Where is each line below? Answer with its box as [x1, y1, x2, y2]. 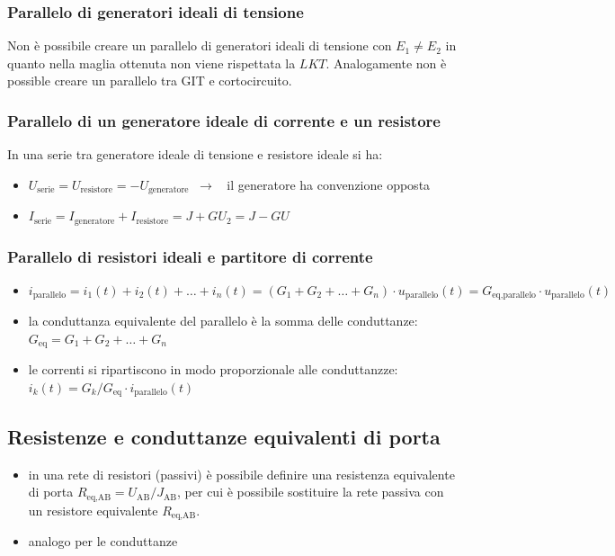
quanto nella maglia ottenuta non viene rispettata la [7, 53, 296, 72]
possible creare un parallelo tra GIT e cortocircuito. [7, 71, 292, 90]
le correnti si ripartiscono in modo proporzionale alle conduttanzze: [28, 360, 398, 379]
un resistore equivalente [28, 500, 158, 519]
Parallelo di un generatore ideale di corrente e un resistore [7, 109, 441, 131]
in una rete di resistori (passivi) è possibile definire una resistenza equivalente [28, 464, 455, 483]
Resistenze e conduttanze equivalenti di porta [7, 422, 441, 450]
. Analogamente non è [325, 53, 447, 72]
